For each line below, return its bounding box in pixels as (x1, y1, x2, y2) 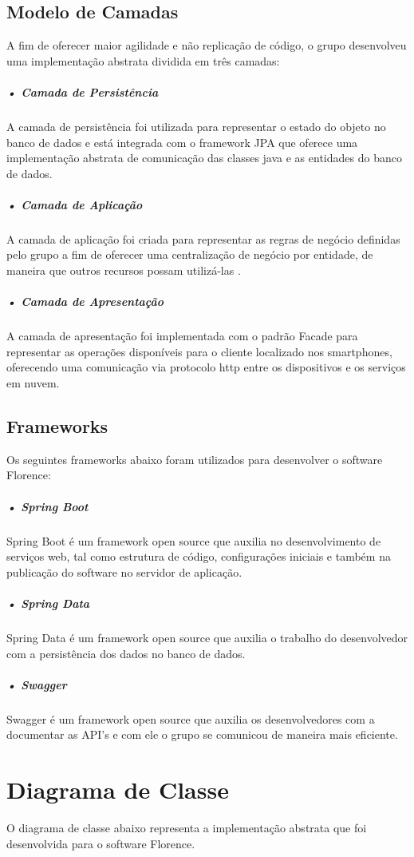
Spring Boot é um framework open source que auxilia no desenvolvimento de (6, 532, 381, 549)
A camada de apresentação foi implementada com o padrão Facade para (6, 327, 358, 344)
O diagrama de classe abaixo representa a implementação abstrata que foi (6, 819, 367, 835)
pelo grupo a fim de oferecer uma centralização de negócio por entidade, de (6, 246, 373, 263)
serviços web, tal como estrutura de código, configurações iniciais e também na (6, 548, 391, 565)
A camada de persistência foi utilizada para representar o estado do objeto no (6, 117, 386, 134)
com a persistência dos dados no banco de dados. (6, 645, 246, 661)
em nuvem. (6, 375, 60, 391)
